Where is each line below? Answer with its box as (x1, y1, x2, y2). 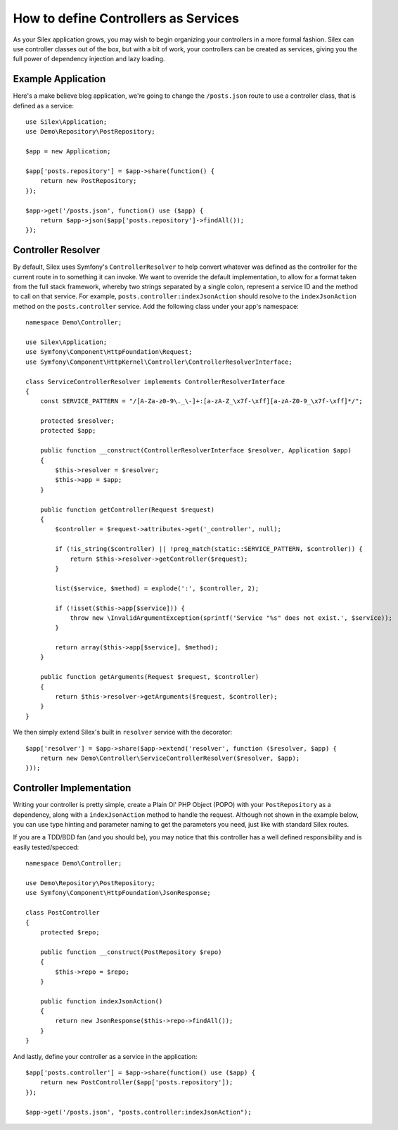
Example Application (13, 73, 106, 85)
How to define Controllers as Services (13, 11, 239, 26)
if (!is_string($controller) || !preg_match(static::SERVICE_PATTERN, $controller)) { (55, 545, 364, 553)
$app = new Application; (25, 148, 111, 155)
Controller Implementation (13, 782, 131, 794)
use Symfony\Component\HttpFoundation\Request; (25, 348, 193, 356)
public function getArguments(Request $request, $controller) (39, 673, 259, 681)
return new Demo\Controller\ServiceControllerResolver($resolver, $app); (39, 754, 300, 762)
